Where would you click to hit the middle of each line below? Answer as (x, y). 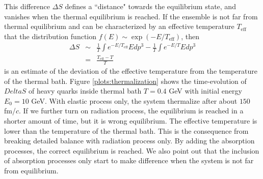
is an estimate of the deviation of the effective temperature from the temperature (131, 71)
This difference (27, 6)
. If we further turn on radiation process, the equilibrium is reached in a (131, 111)
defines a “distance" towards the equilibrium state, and (150, 6)
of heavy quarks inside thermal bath (85, 91)
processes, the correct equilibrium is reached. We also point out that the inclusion (132, 150)
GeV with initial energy (205, 91)
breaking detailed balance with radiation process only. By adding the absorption (129, 141)
